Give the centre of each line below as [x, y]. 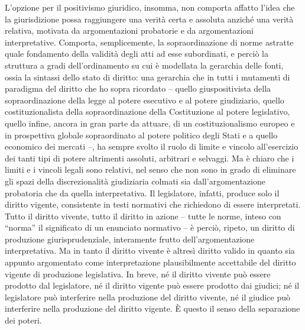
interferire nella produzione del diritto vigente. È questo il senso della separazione [152, 308]
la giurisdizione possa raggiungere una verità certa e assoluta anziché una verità [149, 19]
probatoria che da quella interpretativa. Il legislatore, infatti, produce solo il [142, 192]
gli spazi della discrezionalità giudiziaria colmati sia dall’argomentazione [135, 181]
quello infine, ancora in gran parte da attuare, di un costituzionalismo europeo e [150, 123]
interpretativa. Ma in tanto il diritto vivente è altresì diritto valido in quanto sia [150, 250]
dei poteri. [23, 320]
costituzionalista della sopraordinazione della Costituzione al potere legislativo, [147, 111]
